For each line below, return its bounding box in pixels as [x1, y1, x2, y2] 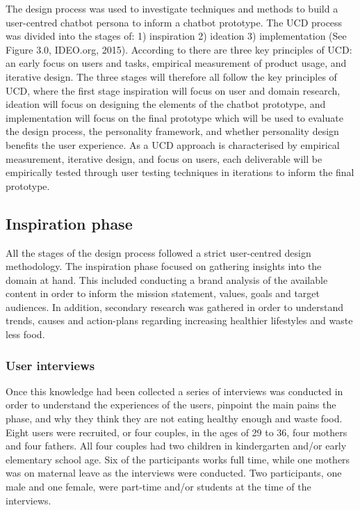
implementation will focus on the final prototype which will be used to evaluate [6, 110, 343, 125]
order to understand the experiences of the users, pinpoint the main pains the [6, 397, 336, 412]
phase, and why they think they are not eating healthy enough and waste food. [6, 411, 343, 426]
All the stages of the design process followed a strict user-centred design [6, 245, 311, 260]
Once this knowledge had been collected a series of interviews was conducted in [6, 383, 343, 398]
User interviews [6, 356, 95, 374]
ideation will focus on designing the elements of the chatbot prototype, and [6, 97, 326, 111]
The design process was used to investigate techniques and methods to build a [6, 1, 338, 15]
